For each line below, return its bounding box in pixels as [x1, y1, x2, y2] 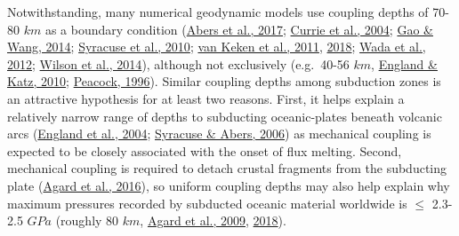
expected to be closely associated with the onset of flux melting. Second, [7, 141, 402, 160]
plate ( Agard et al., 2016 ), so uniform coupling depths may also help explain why [7, 176, 450, 194]
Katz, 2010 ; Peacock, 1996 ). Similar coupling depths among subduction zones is [7, 72, 441, 90]
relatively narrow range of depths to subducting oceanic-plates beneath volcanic [7, 106, 442, 125]
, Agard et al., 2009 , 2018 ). [140, 211, 286, 230]
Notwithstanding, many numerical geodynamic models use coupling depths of [7, 3, 429, 20]
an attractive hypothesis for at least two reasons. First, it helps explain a [7, 89, 405, 107]
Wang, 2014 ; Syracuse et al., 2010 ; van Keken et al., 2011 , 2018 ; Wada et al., [7, 37, 426, 56]
